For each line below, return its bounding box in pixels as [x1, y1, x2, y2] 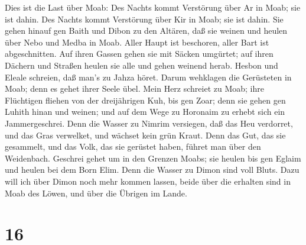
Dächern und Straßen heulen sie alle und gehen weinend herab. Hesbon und [5, 59, 278, 71]
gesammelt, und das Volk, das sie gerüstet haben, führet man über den [5, 140, 261, 153]
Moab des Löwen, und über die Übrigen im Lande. [5, 186, 187, 199]
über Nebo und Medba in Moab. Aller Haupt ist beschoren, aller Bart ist [5, 36, 269, 48]
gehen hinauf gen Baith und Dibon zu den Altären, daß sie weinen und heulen [5, 24, 288, 37]
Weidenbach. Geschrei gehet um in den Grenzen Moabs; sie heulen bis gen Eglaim [5, 151, 301, 164]
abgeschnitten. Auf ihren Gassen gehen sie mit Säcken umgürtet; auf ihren [5, 47, 274, 60]
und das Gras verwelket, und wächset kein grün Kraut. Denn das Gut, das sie [5, 128, 286, 141]
